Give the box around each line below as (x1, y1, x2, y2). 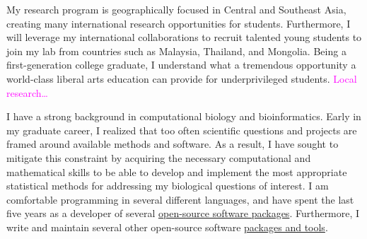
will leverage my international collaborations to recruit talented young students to (6, 30, 362, 45)
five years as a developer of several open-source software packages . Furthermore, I (6, 206, 360, 221)
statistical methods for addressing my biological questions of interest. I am (6, 178, 329, 193)
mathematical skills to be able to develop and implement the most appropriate (6, 164, 347, 179)
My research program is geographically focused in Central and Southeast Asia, (6, 2, 346, 16)
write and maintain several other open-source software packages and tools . (6, 219, 328, 234)
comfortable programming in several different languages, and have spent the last (6, 192, 354, 206)
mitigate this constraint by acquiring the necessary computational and (6, 150, 311, 165)
